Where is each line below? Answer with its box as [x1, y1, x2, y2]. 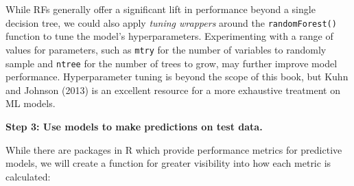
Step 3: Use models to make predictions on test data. [5, 119, 263, 133]
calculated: [5, 169, 51, 183]
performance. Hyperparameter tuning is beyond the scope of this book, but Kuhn [5, 69, 349, 84]
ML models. [5, 96, 56, 111]
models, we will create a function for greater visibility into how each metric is [5, 156, 331, 170]
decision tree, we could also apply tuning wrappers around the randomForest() [5, 15, 337, 30]
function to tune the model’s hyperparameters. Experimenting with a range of [5, 29, 333, 43]
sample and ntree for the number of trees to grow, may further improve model [5, 56, 338, 70]
